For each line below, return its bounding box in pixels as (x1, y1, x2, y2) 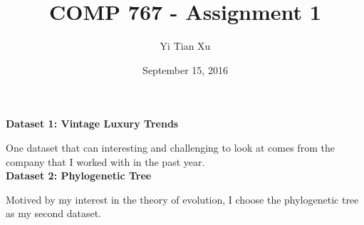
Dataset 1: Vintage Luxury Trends (6, 116, 179, 131)
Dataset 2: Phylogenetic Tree (6, 168, 152, 183)
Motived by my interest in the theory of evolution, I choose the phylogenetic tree (6, 192, 359, 206)
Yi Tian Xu (160, 38, 211, 53)
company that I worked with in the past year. (6, 154, 205, 169)
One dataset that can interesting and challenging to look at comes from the (6, 140, 335, 155)
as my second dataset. (6, 206, 101, 221)
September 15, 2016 (142, 62, 228, 77)
